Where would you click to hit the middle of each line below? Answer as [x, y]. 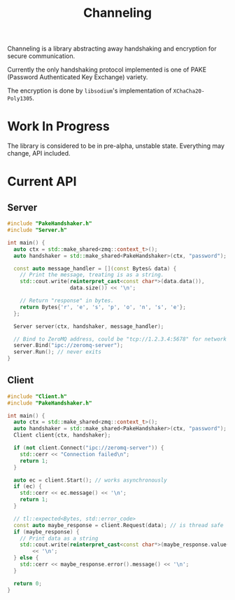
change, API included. [39, 154]
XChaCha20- [189, 91]
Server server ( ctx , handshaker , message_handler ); [89, 326]
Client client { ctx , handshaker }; [62, 435]
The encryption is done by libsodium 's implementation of [90, 91]
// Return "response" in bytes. [67, 301]
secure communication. [41, 56]
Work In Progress [58, 127]
